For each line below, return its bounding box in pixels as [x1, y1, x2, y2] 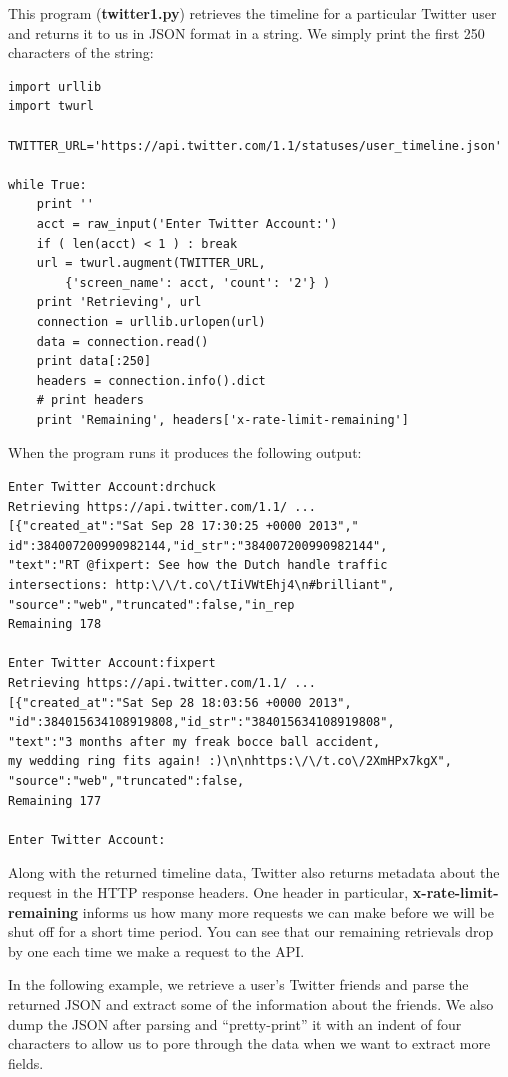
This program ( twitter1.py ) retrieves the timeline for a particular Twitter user [8, 3, 497, 23]
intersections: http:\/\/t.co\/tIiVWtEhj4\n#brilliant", [8, 578, 395, 593]
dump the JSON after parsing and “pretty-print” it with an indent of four [8, 1013, 462, 1034]
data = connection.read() [36, 334, 209, 349]
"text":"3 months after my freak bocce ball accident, [8, 734, 381, 749]
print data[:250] [36, 354, 152, 369]
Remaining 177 [8, 793, 102, 808]
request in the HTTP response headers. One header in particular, [8, 881, 409, 902]
